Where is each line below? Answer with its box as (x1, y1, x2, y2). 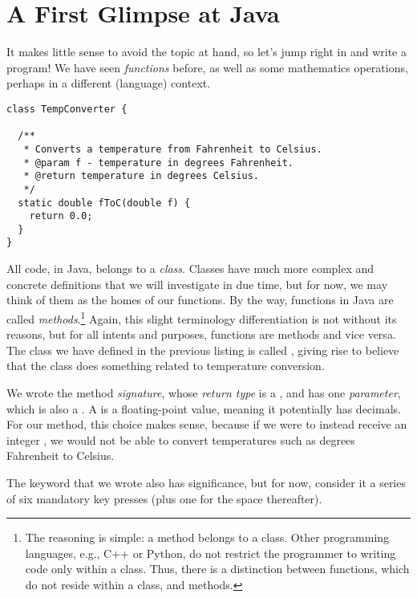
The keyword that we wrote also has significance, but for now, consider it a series (6, 474, 406, 490)
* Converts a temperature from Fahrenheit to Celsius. (23, 143, 322, 155)
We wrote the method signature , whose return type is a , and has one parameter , (6, 384, 401, 401)
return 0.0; (29, 210, 93, 222)
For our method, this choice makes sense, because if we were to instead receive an (6, 416, 407, 433)
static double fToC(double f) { (18, 197, 191, 209)
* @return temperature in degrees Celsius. (23, 170, 259, 182)
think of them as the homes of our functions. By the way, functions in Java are (6, 291, 394, 308)
